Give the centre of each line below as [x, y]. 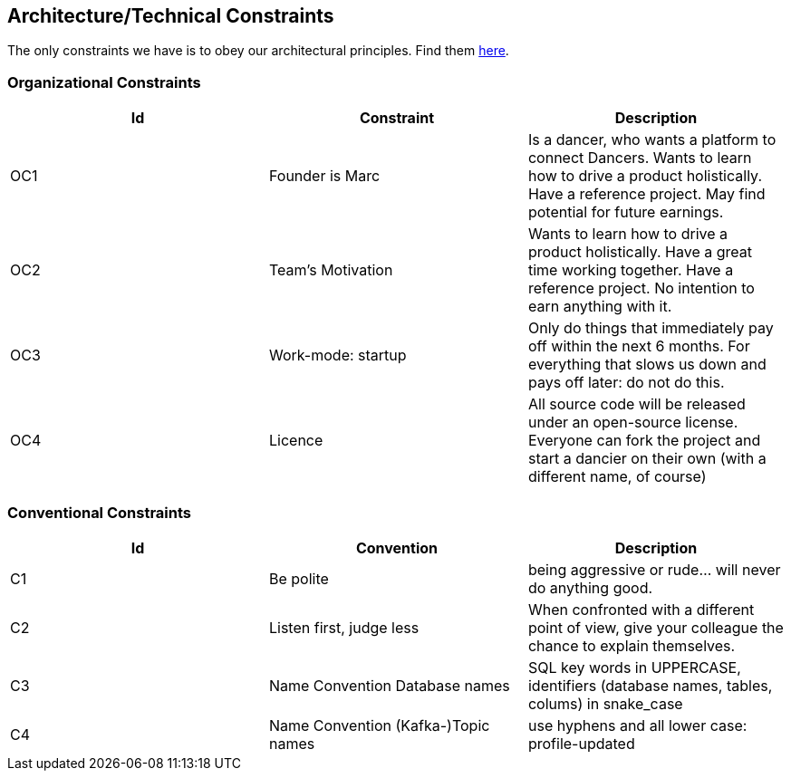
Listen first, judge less [344, 627]
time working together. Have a [631, 270]
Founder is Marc [324, 176]
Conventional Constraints [99, 512]
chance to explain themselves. [632, 645]
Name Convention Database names [389, 685]
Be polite [299, 578]
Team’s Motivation [331, 270]
